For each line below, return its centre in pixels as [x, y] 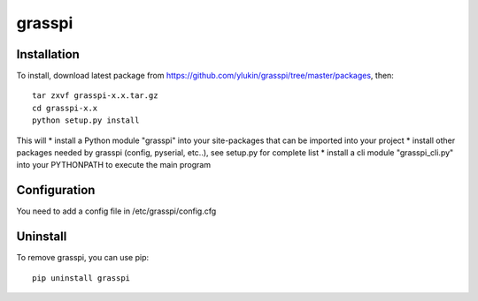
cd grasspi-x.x [65, 108]
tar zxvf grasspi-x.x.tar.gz [95, 96]
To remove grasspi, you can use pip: [83, 258]
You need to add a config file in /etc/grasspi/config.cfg [116, 211]
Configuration [56, 190]
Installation [48, 54]
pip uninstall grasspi [81, 278]
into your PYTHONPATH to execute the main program [114, 165]
